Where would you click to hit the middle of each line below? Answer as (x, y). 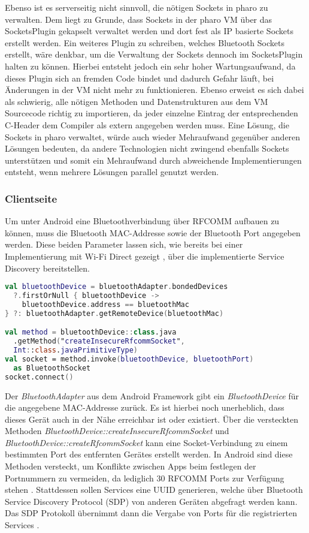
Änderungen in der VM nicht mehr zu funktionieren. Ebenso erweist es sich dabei (154, 90)
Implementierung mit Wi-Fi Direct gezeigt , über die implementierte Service (145, 256)
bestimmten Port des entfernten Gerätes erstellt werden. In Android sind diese (149, 454)
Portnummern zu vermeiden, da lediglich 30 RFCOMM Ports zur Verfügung (145, 478)
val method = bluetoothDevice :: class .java (91, 332)
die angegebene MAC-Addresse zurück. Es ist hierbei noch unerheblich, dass (145, 407)
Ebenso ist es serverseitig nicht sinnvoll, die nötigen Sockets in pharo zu (137, 7)
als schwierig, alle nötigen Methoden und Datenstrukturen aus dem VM (137, 101)
